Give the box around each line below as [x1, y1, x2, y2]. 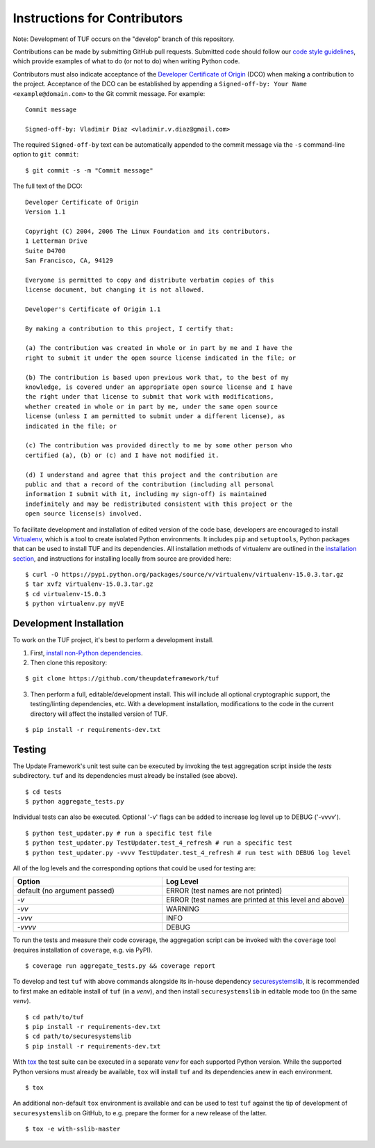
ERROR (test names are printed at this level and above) [165, 895, 345, 904]
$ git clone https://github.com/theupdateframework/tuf [25, 675, 219, 683]
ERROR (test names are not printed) [165, 886, 283, 895]
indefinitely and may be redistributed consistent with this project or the [25, 500, 293, 508]
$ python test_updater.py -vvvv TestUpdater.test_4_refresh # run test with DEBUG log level [25, 849, 351, 856]
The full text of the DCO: [12, 182, 83, 191]
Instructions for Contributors [12, 10, 183, 26]
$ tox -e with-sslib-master [25, 1125, 121, 1133]
